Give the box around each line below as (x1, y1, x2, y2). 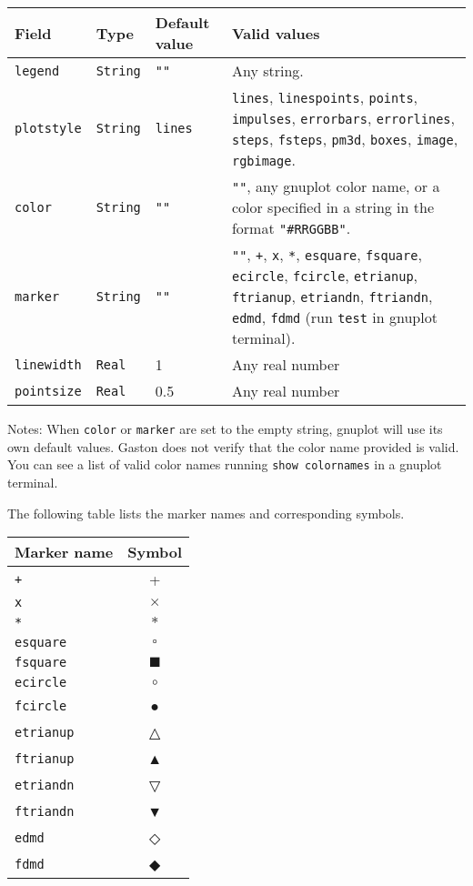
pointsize (15, 383, 82, 398)
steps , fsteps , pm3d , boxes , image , (231, 128, 458, 149)
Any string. (231, 60, 304, 81)
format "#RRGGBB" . (231, 217, 351, 238)
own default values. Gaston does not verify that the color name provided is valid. (7, 437, 459, 456)
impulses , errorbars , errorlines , (231, 107, 455, 128)
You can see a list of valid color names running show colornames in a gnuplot (7, 455, 442, 474)
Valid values (231, 22, 320, 44)
